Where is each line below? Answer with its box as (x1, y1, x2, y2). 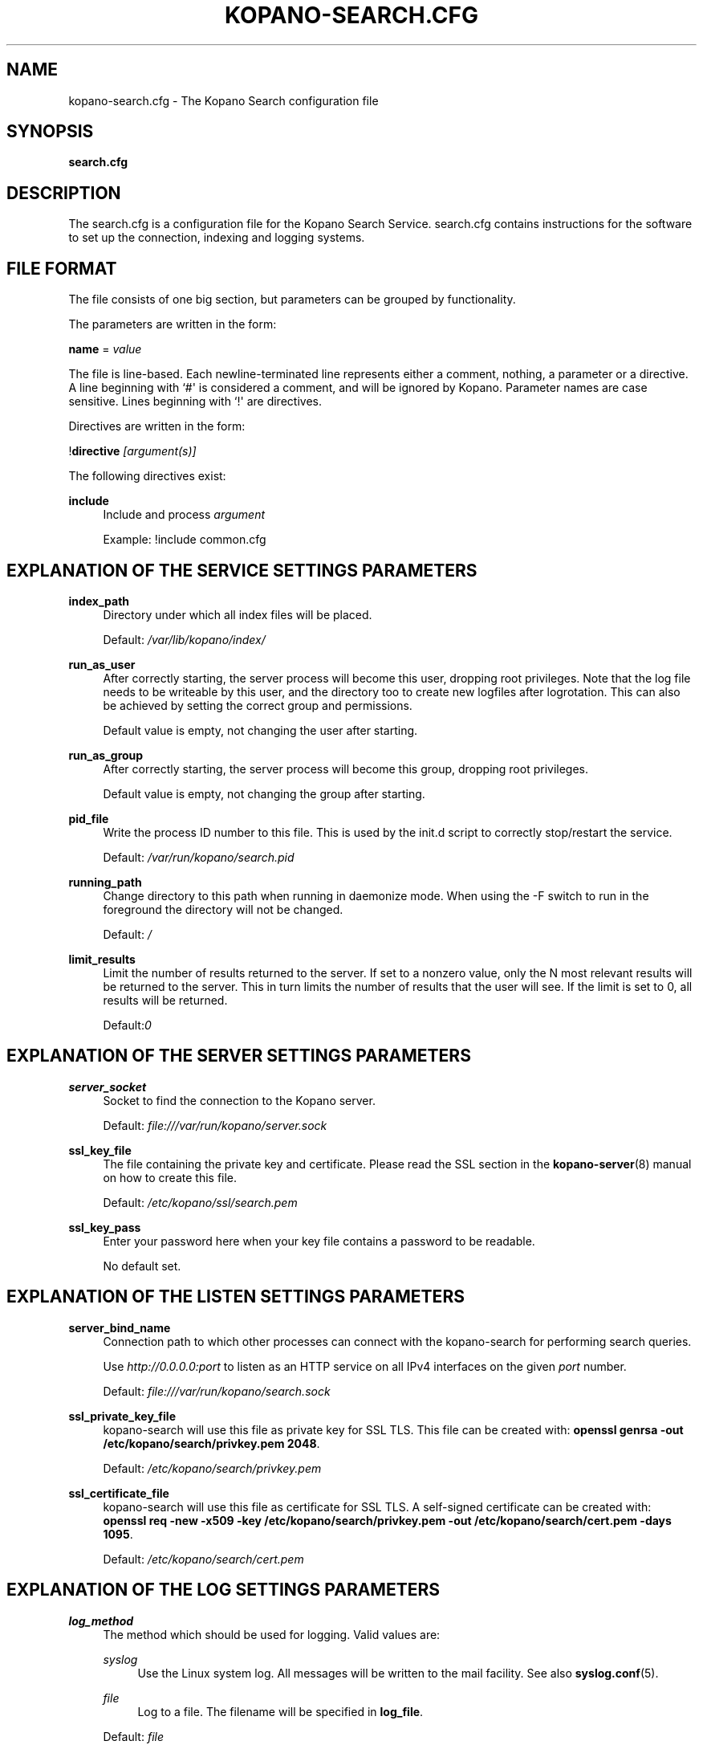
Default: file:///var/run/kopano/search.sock (103, 1384, 331, 1398)
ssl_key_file (68, 1143, 132, 1157)
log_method (68, 1613, 134, 1628)
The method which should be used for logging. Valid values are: (103, 1627, 441, 1641)
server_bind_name (68, 1320, 171, 1335)
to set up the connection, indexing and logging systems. (68, 230, 365, 245)
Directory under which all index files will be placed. (103, 607, 372, 622)
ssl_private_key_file (68, 1409, 176, 1423)
